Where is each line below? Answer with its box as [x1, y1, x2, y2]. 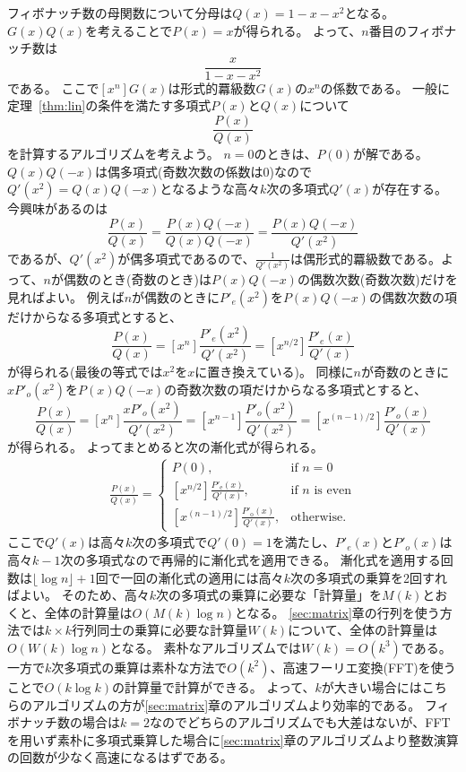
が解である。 [352, 144, 428, 163]
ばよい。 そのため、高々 [7, 586, 150, 604]
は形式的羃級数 [168, 78, 256, 97]
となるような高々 [160, 179, 260, 198]
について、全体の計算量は [288, 620, 438, 639]
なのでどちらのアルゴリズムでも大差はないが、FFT [149, 713, 451, 732]
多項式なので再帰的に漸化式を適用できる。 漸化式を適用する [85, 551, 441, 568]
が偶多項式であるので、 [117, 248, 255, 267]
